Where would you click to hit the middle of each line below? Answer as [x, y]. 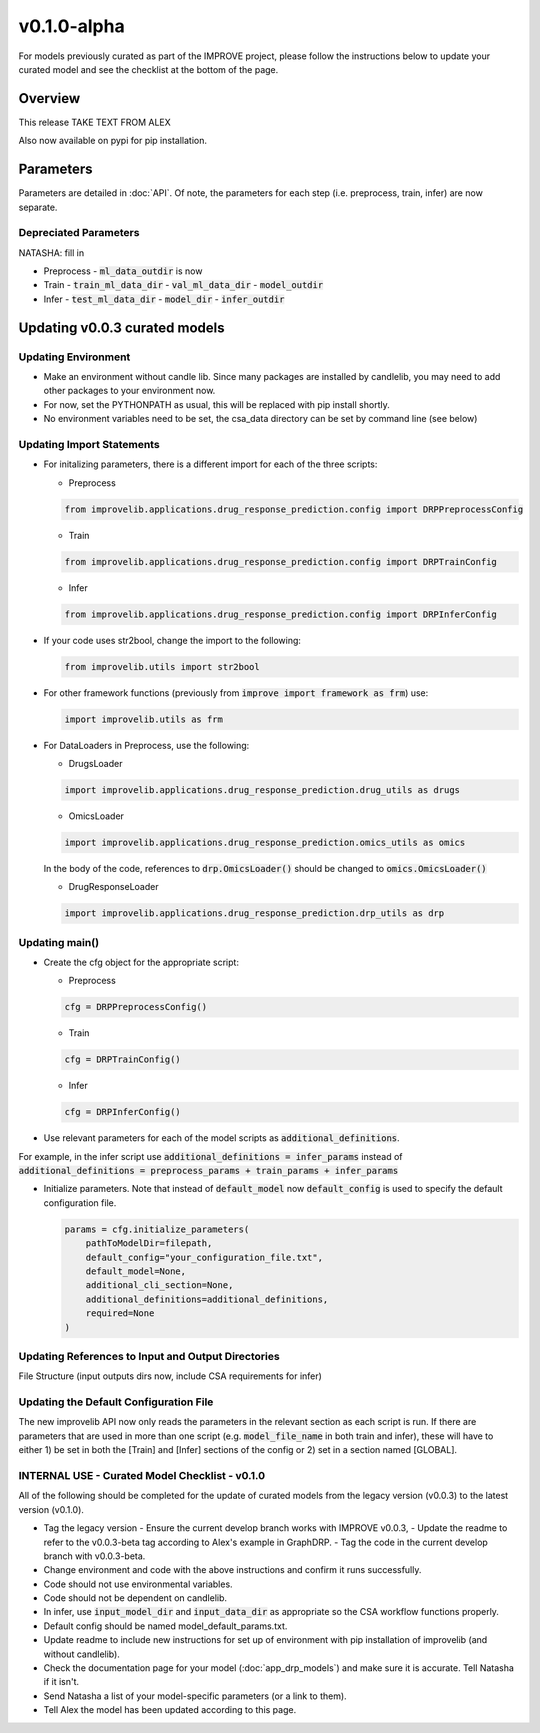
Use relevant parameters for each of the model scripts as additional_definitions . [221, 1138]
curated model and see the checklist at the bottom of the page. [148, 69]
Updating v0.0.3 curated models [121, 327]
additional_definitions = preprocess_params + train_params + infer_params [208, 1171]
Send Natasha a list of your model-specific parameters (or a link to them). [195, 1696]
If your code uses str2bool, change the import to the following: [172, 640]
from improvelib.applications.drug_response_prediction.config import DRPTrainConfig [280, 561]
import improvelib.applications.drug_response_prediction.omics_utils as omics [265, 842]
